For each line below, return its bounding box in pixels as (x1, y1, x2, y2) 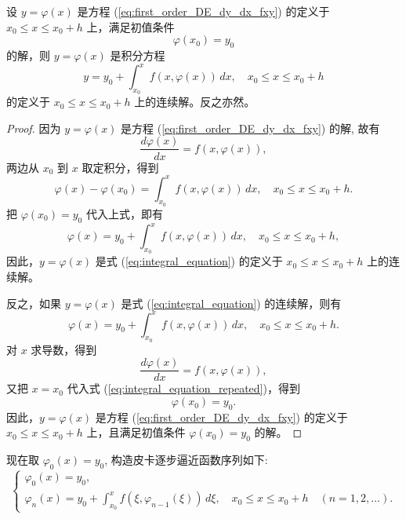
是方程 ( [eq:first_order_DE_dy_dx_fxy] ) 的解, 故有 (121, 119, 380, 136)
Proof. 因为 (6, 119, 61, 136)
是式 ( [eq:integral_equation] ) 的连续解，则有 (121, 294, 342, 311)
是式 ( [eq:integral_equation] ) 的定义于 (95, 253, 283, 269)
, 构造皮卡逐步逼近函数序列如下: (104, 451, 268, 468)
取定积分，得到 (82, 159, 159, 175)
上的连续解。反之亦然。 (134, 93, 256, 110)
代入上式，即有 (85, 205, 163, 221)
